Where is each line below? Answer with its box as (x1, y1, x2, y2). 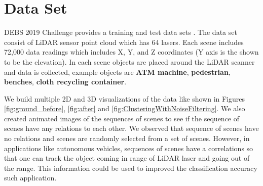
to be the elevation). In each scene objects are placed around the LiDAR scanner (4, 56, 255, 67)
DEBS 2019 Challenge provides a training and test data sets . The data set (4, 27, 237, 37)
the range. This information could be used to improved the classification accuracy (4, 162, 257, 173)
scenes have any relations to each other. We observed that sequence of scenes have (4, 123, 259, 133)
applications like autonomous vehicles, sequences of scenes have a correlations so (4, 143, 253, 153)
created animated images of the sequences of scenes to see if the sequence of (4, 113, 240, 123)
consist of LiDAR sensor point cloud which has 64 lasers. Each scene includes (4, 36, 244, 47)
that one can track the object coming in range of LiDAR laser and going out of (4, 153, 250, 163)
